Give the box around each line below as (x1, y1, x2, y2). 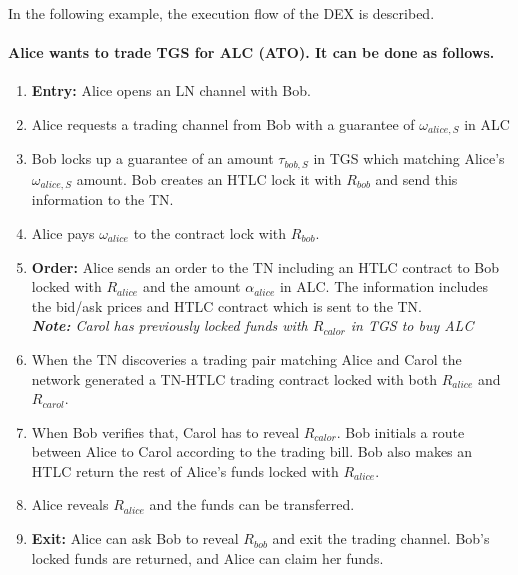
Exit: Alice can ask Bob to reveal (31, 528, 239, 549)
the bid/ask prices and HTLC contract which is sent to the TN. (31, 295, 423, 316)
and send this (375, 168, 458, 189)
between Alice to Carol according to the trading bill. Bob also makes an (31, 441, 473, 462)
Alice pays (31, 222, 95, 243)
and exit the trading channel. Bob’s (272, 528, 490, 549)
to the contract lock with (133, 222, 287, 243)
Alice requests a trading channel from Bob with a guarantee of (31, 113, 415, 134)
